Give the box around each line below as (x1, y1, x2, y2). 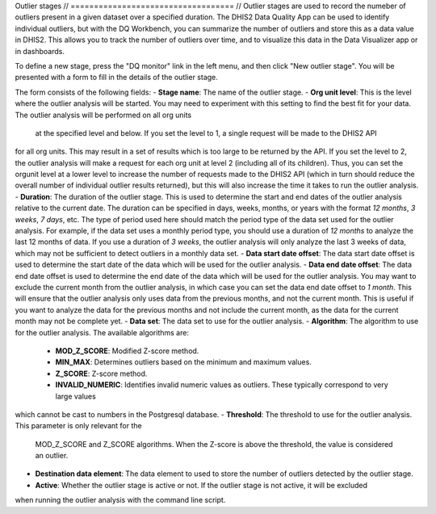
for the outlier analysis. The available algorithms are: (15, 327, 190, 337)
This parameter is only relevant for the (15, 421, 142, 431)
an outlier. (35, 451, 69, 461)
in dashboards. (15, 46, 65, 56)
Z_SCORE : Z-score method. (55, 369, 148, 378)
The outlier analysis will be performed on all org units (15, 110, 192, 120)
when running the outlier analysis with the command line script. (15, 495, 226, 505)
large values (55, 391, 96, 401)
